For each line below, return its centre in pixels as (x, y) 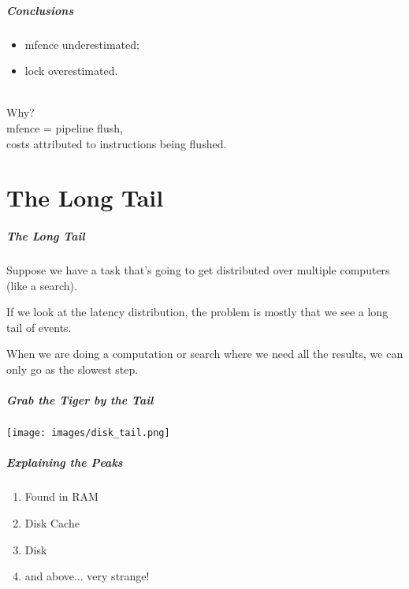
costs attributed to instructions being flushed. (117, 143)
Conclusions (40, 10)
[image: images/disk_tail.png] (88, 433)
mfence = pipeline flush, (65, 127)
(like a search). (42, 285)
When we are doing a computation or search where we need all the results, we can (205, 354)
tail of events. (39, 327)
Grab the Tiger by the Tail (80, 400)
